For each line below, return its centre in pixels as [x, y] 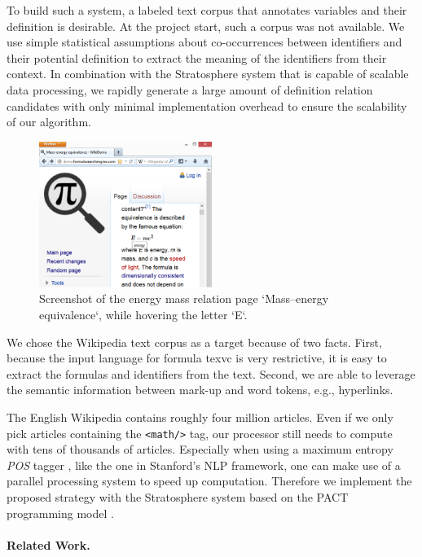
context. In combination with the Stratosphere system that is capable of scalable [208, 74]
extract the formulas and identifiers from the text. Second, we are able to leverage [211, 373]
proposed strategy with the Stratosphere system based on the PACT [178, 496]
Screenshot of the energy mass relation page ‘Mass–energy [184, 298]
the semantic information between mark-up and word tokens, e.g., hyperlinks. [200, 390]
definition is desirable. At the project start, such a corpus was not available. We [206, 26]
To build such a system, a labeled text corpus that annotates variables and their [207, 10]
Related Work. [48, 544]
